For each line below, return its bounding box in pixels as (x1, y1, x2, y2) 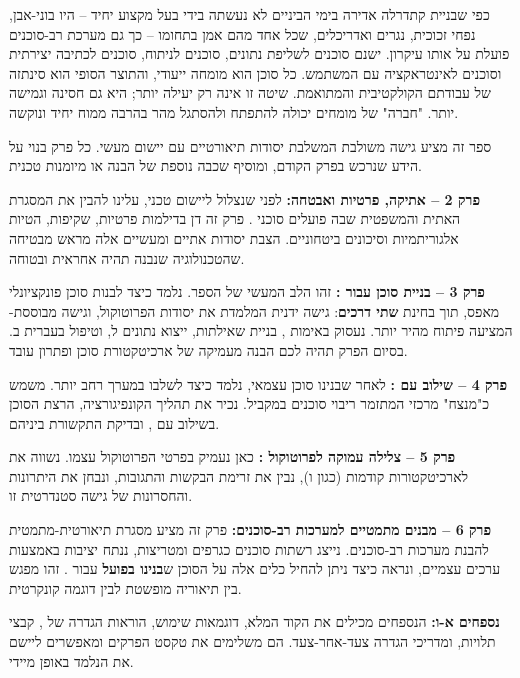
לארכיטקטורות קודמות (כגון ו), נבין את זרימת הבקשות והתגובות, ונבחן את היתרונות (9, 465, 469, 486)
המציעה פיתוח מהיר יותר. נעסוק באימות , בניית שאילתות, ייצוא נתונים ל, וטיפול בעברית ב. (9, 320, 513, 341)
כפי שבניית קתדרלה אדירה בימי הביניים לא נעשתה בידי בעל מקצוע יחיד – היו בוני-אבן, (9, 4, 490, 24)
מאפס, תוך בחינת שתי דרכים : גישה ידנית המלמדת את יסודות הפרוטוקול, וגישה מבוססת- (9, 300, 500, 321)
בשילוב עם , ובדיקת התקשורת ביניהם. (9, 412, 220, 433)
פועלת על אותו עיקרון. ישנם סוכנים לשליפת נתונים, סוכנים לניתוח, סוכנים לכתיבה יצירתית (9, 43, 510, 64)
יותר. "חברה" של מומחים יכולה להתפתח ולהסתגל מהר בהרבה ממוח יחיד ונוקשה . (9, 101, 459, 122)
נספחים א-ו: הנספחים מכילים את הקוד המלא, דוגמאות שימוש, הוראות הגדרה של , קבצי (9, 611, 500, 632)
